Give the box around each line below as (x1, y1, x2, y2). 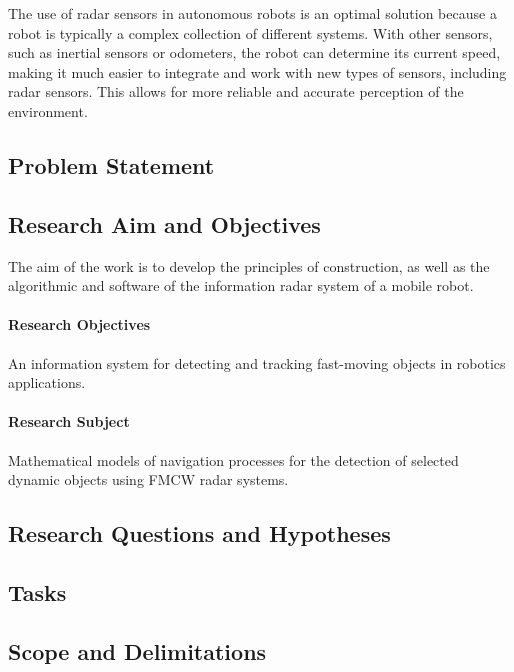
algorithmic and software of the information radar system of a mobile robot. (8, 275, 474, 296)
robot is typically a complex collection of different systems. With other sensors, (8, 22, 493, 43)
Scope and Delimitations (8, 635, 267, 666)
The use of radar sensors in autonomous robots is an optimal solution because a (8, 3, 497, 23)
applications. (8, 372, 86, 393)
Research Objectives (8, 314, 151, 335)
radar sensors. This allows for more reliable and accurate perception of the (8, 81, 464, 102)
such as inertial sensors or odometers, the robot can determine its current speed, (8, 42, 501, 63)
